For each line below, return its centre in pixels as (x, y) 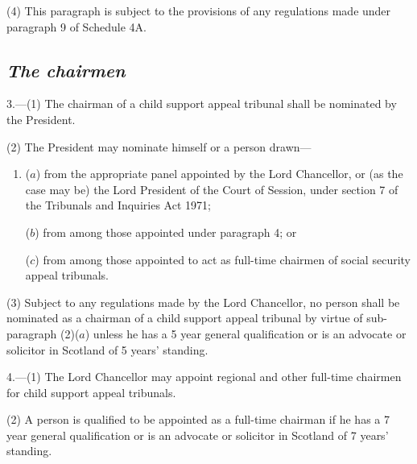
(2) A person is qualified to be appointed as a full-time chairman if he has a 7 (198, 419)
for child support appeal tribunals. (91, 392)
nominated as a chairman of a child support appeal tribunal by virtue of (185, 318)
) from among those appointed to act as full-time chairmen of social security (223, 259)
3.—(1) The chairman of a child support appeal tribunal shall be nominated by (202, 104)
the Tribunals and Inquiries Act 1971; (118, 205)
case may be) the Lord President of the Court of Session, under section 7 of (212, 189)
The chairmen (66, 70)
